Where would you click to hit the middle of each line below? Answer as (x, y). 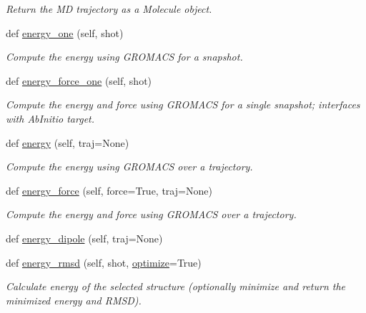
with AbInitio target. (50, 118)
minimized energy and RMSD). (74, 300)
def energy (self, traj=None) (68, 142)
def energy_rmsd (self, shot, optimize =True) (104, 262)
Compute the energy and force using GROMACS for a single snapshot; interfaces (183, 104)
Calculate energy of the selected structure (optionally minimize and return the (176, 286)
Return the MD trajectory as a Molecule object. (109, 9)
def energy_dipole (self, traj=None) (84, 238)
